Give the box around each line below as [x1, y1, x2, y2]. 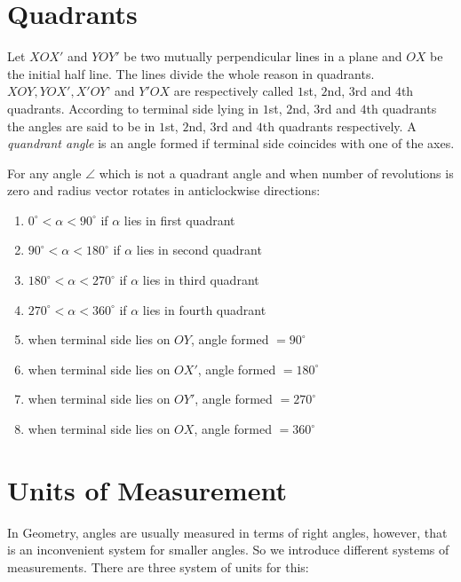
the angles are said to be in [7, 116, 155, 135]
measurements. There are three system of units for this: [7, 557, 309, 576]
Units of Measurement [7, 471, 287, 507]
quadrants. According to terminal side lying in [7, 98, 259, 117]
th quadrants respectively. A [262, 116, 417, 135]
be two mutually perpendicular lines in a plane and [123, 47, 402, 66]
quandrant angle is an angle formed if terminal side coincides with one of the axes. [7, 134, 455, 153]
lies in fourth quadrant [142, 300, 266, 319]
